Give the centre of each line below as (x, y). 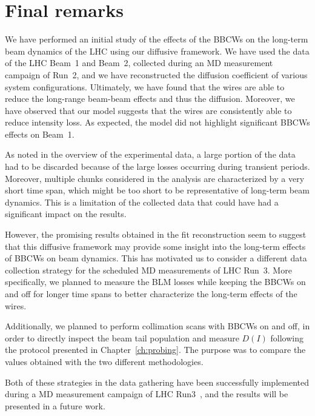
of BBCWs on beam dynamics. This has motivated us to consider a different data (156, 258)
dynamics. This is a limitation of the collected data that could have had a (142, 202)
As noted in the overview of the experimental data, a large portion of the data (150, 154)
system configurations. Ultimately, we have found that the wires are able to (145, 86)
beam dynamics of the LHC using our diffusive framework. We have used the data (157, 51)
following (287, 337)
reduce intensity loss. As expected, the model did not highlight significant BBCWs (157, 122)
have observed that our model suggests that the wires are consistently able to (148, 110)
